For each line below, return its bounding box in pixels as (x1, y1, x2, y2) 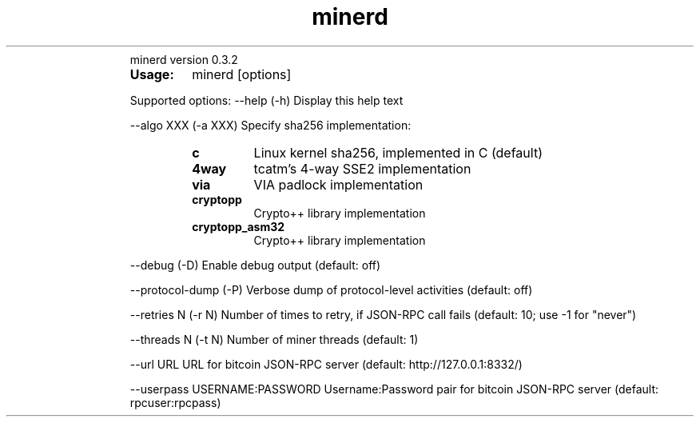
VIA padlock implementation (253, 176, 424, 193)
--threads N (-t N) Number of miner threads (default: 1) (129, 332, 419, 346)
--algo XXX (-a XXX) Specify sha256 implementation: (129, 118, 412, 132)
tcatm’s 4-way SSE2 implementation (253, 160, 471, 177)
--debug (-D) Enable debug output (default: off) (129, 257, 381, 272)
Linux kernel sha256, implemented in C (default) (253, 144, 543, 161)
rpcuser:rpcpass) (129, 395, 221, 409)
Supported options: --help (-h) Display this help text (129, 93, 404, 107)
